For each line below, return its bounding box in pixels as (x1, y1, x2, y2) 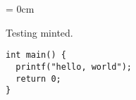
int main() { (6, 50, 66, 61)
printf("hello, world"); (16, 61, 132, 72)
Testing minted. (6, 25, 73, 39)
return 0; (16, 73, 61, 84)
